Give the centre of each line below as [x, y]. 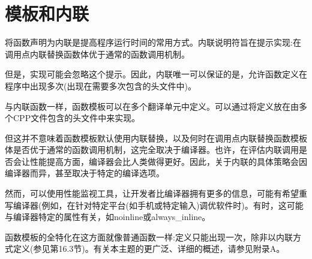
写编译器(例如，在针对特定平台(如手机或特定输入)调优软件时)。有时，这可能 [154, 205]
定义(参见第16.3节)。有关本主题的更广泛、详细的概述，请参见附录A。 [149, 249]
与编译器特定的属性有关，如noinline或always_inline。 [108, 217]
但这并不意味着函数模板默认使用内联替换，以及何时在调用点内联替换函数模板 [156, 138]
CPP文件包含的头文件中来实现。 [76, 118]
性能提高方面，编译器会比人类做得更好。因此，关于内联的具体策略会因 [168, 161]
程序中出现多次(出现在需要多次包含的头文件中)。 [100, 85]
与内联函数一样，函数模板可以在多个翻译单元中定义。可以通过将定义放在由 [152, 106]
